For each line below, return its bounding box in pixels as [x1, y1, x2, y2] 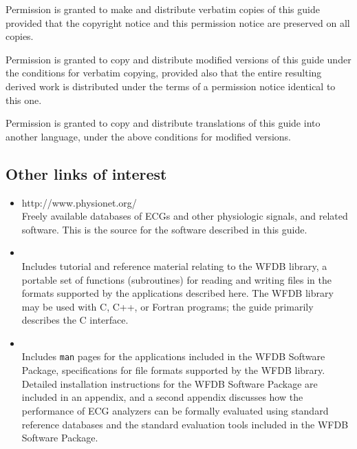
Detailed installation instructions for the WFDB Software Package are [21, 376, 318, 390]
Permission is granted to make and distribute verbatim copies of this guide [6, 2, 320, 16]
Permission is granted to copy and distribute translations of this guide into [6, 116, 321, 130]
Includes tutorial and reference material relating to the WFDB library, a [21, 258, 327, 273]
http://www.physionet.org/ [21, 195, 137, 209]
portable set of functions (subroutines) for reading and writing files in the [21, 272, 332, 286]
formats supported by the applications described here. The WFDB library [21, 286, 334, 300]
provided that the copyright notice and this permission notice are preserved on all [6, 15, 350, 30]
